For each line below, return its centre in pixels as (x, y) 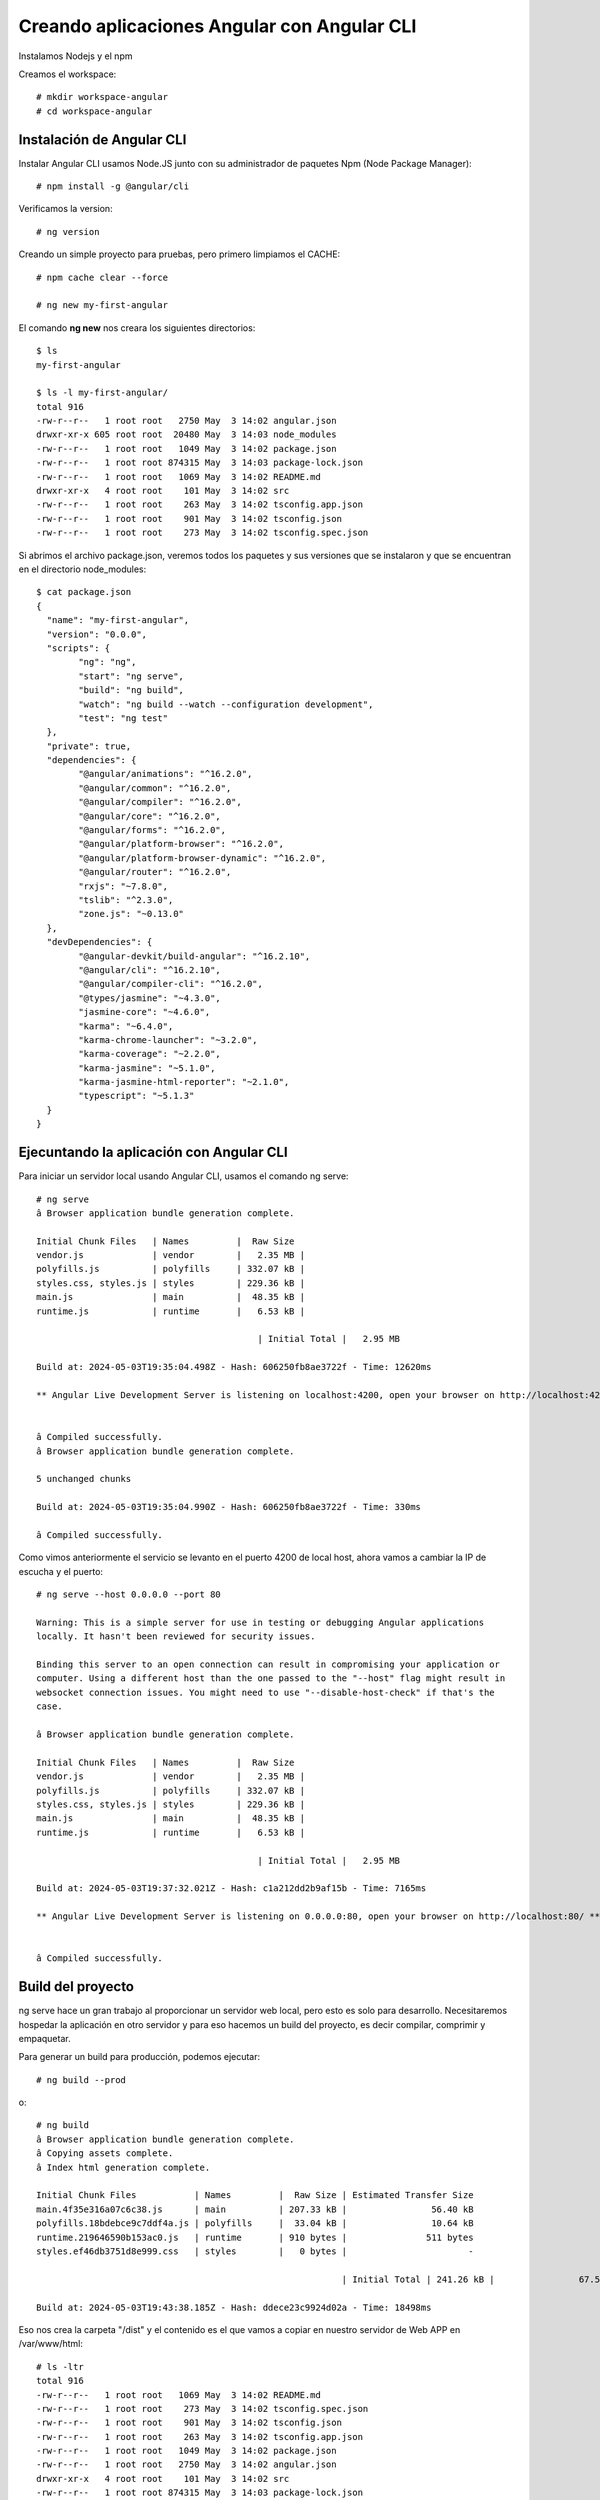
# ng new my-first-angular (102, 305)
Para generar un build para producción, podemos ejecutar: (139, 2057)
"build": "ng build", (131, 690)
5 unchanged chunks (84, 1479)
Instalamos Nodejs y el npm (75, 56)
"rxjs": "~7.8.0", (123, 886)
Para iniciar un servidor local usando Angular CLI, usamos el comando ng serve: (183, 1176)
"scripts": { (78, 648)
